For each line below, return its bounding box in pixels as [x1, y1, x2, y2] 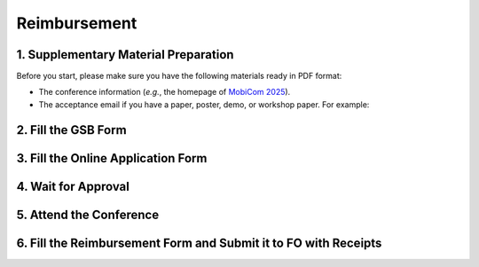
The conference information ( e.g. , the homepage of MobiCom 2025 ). [38, 87, 291, 98]
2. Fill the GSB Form [16, 122, 128, 137]
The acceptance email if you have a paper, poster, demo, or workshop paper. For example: [38, 98, 370, 110]
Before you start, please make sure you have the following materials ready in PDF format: [16, 71, 342, 82]
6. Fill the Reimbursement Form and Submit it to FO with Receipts [16, 235, 382, 250]
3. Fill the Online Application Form [16, 151, 208, 166]
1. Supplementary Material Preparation [16, 47, 234, 62]
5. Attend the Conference [16, 207, 160, 222]
